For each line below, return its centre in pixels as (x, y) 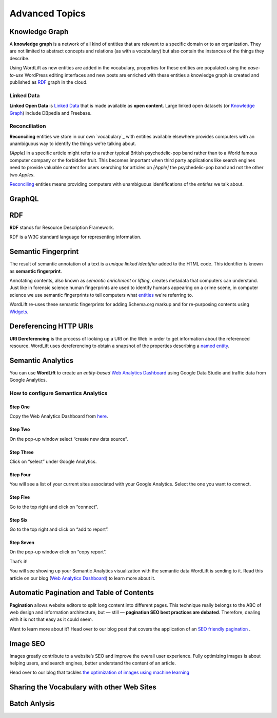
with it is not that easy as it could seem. (51, 619)
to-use (17, 75)
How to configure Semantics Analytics (58, 393)
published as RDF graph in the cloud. (48, 82)
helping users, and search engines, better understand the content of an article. (93, 663)
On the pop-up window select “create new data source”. (69, 439)
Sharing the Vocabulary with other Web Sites (83, 687)
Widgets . (19, 312)
